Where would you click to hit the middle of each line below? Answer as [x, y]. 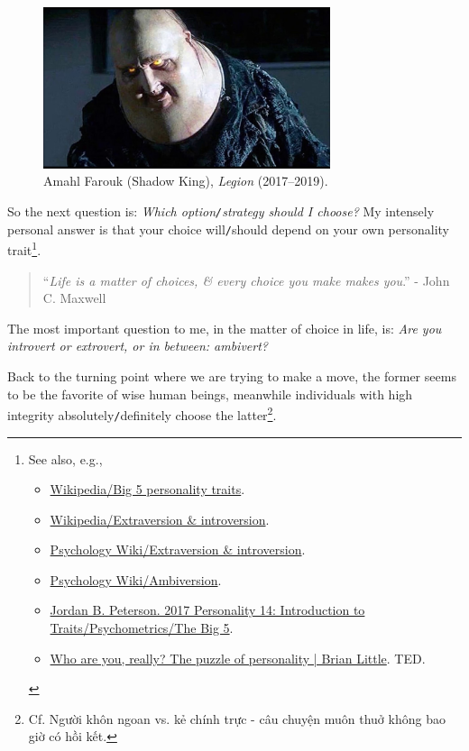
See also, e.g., [65, 458]
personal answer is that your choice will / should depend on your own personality [229, 229]
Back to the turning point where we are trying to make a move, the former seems [232, 376]
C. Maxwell [74, 298]
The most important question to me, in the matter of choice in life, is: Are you [225, 328]
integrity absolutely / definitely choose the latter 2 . [142, 413]
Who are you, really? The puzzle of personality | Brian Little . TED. [238, 658]
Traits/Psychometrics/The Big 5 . [142, 628]
